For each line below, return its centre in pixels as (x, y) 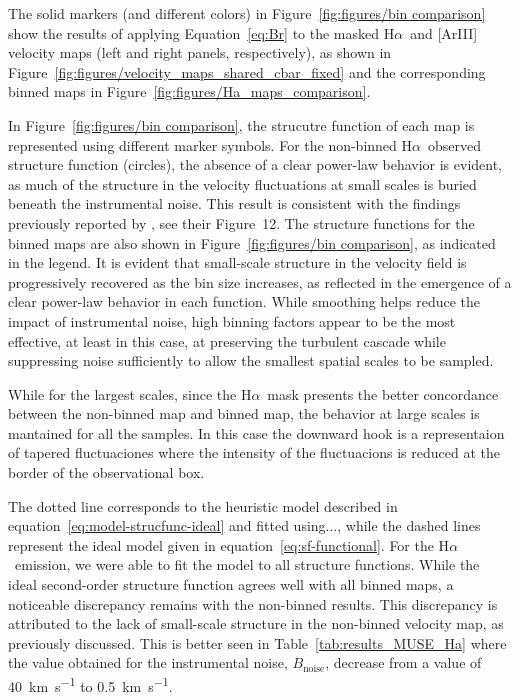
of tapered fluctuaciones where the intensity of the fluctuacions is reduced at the (254, 452)
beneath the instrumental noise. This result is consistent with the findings (234, 203)
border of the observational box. (106, 472)
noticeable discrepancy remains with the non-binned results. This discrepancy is (253, 603)
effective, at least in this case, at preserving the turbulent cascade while (227, 340)
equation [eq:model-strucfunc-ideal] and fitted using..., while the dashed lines (244, 525)
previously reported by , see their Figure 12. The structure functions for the (241, 222)
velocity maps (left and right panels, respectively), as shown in (200, 52)
